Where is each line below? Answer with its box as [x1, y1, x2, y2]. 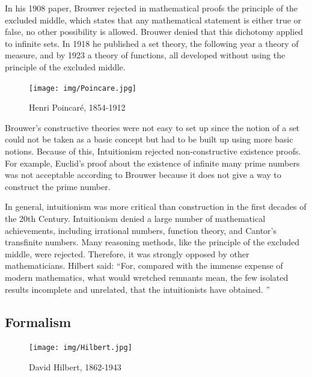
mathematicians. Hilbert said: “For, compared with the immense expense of [5, 259, 283, 272]
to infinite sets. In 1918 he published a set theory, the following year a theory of [5, 37, 299, 49]
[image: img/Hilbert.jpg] [29, 343, 132, 352]
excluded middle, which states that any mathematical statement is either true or [5, 13, 302, 26]
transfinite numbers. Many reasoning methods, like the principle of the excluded [5, 236, 300, 248]
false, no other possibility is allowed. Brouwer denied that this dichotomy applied [5, 25, 304, 38]
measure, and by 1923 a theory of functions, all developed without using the [5, 49, 286, 61]
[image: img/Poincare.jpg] [29, 84, 136, 93]
